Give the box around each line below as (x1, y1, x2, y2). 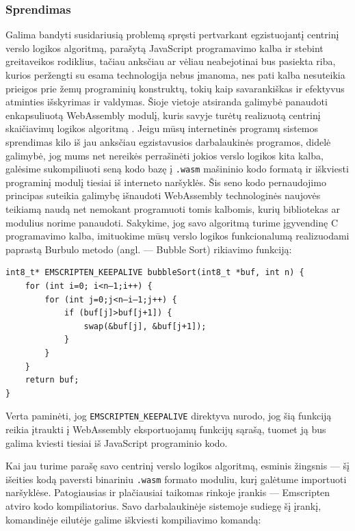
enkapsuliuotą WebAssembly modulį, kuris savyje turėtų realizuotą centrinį (5, 107, 321, 122)
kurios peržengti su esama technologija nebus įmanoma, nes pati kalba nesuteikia (5, 68, 345, 81)
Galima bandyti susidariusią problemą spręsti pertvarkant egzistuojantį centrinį (5, 27, 339, 42)
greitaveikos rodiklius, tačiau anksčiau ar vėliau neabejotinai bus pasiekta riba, (5, 54, 336, 68)
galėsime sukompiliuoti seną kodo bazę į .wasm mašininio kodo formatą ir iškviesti (5, 161, 349, 176)
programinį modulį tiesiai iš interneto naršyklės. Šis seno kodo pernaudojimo (5, 174, 326, 189)
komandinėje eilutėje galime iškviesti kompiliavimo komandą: (5, 512, 261, 526)
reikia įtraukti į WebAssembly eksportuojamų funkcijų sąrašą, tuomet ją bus (5, 422, 326, 436)
